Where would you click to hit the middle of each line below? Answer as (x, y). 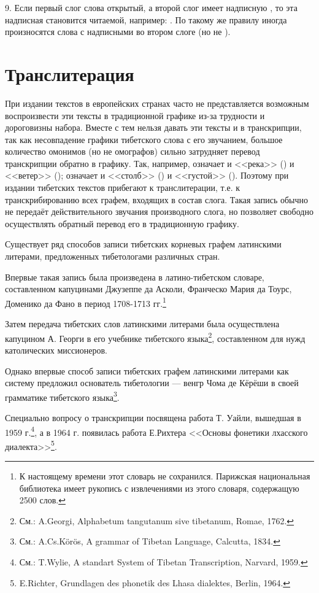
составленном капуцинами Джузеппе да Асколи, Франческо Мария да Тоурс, (148, 289)
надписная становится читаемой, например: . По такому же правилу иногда (146, 19)
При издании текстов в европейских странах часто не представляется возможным (157, 103)
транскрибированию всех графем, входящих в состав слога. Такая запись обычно (157, 199)
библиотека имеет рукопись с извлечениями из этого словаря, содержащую (159, 488)
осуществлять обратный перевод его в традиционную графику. (122, 223)
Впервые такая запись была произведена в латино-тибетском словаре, (135, 277)
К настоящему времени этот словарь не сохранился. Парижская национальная (165, 476)
